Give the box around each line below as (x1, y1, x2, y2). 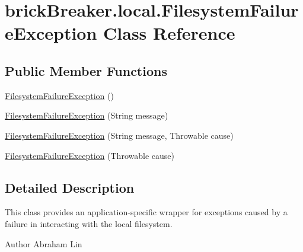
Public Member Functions (5, 61, 167, 79)
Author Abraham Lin (5, 237, 82, 250)
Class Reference (103, 21, 235, 45)
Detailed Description (5, 178, 135, 196)
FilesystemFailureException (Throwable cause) (5, 149, 174, 161)
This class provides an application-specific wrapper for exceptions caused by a (5, 206, 288, 218)
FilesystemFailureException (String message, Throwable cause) (5, 129, 234, 141)
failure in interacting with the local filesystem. (5, 217, 173, 229)
